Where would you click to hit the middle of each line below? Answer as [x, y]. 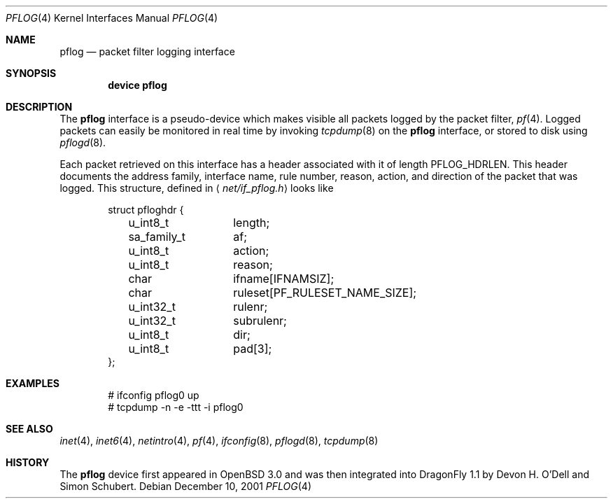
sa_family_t [157, 237]
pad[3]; [253, 349]
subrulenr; [260, 321]
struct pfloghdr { [146, 210]
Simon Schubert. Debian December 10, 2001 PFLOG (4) [185, 486]
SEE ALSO [29, 429]
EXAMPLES [33, 383]
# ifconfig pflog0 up [154, 395]
